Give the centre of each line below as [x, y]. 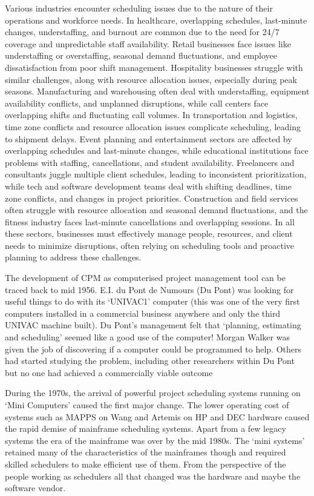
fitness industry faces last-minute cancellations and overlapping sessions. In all [150, 221]
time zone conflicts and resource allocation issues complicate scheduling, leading [153, 126]
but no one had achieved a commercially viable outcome [109, 372]
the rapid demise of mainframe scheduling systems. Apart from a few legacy [146, 428]
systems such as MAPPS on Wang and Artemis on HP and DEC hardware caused [157, 416]
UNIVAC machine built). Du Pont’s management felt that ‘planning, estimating [153, 325]
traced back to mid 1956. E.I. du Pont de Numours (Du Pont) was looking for [149, 289]
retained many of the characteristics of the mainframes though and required [146, 452]
